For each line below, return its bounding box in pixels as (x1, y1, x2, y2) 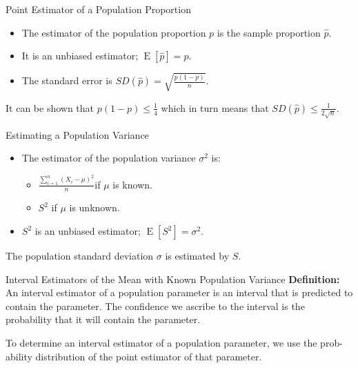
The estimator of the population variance (21, 151, 196, 165)
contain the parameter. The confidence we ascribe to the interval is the (6, 298, 305, 313)
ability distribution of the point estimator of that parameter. (6, 349, 262, 363)
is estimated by (165, 249, 230, 263)
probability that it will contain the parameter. (6, 312, 201, 327)
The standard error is (21, 73, 112, 88)
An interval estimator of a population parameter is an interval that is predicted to (6, 285, 353, 300)
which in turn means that (161, 100, 269, 115)
